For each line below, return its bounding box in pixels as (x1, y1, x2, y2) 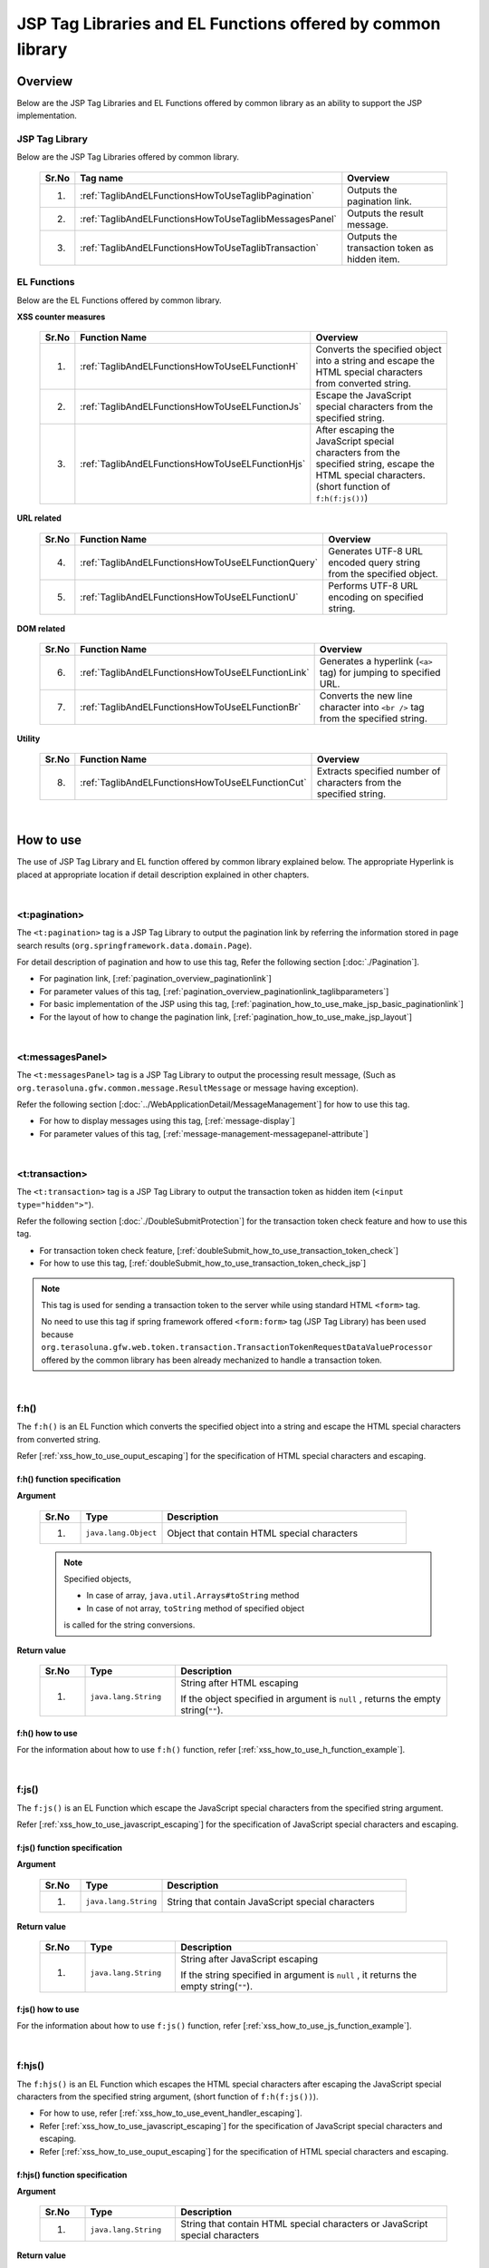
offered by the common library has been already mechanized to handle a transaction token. (41, 1354, 382, 1365)
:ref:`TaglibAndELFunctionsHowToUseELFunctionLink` (80, 667, 310, 679)
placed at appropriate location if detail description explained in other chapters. (16, 869, 310, 880)
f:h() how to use (16, 1727, 78, 1738)
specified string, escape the (315, 458, 435, 471)
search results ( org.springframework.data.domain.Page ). (16, 940, 253, 951)
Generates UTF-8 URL (327, 544, 424, 557)
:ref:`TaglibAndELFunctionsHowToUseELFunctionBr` (80, 701, 302, 714)
